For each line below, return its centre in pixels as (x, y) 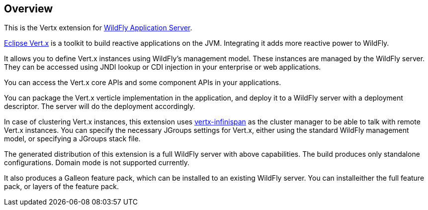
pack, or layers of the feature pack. (61, 187)
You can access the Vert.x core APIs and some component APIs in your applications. (143, 83)
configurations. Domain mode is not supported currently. (97, 163)
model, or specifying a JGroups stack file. (72, 139)
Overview (29, 9)
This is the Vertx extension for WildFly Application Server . (98, 28)
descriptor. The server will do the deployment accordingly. (100, 106)
